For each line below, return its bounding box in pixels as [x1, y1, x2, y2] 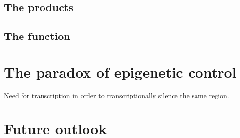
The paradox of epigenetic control [4, 61, 237, 81]
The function [4, 28, 70, 43]
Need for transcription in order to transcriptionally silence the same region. [4, 90, 229, 100]
